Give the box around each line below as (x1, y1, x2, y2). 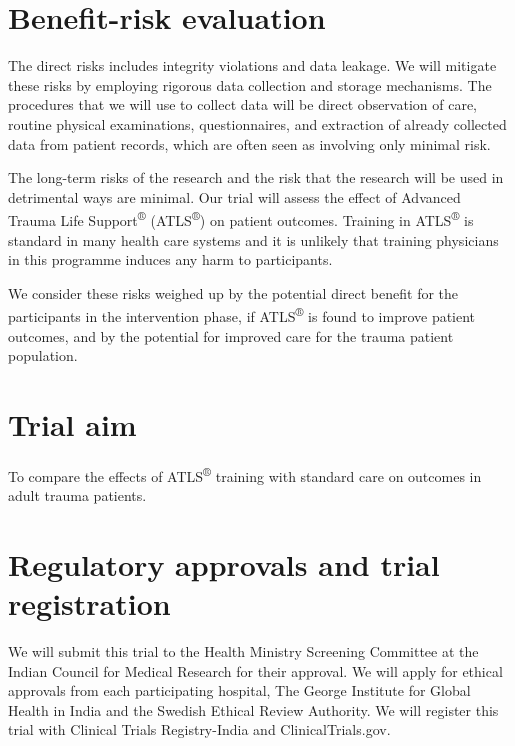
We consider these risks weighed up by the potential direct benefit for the (8, 282, 459, 303)
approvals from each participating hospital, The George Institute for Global (8, 680, 471, 701)
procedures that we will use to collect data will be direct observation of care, (8, 94, 477, 115)
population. (8, 345, 78, 366)
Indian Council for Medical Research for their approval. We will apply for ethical (8, 660, 503, 681)
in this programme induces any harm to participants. (8, 249, 333, 270)
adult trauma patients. (8, 485, 147, 506)
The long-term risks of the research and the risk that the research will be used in (8, 167, 504, 188)
